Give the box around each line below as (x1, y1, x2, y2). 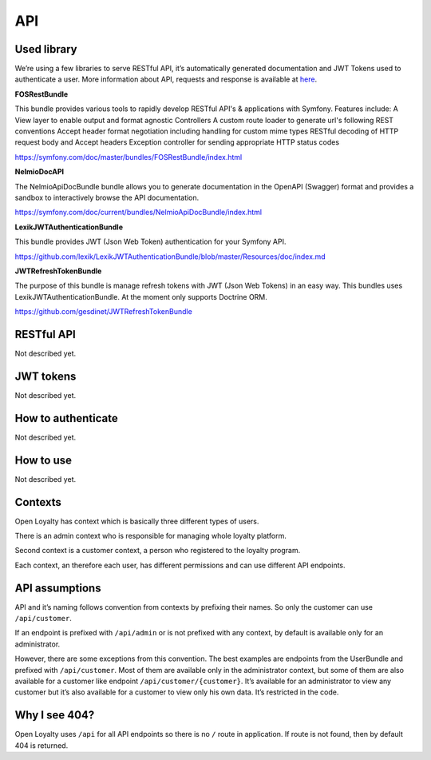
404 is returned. (14, 740, 69, 750)
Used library (14, 42, 77, 56)
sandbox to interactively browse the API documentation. (14, 193, 200, 202)
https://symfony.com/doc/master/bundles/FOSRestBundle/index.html (14, 152, 243, 161)
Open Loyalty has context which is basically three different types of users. (14, 516, 259, 526)
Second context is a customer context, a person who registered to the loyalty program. (14, 546, 301, 555)
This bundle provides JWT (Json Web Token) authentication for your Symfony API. (14, 237, 287, 247)
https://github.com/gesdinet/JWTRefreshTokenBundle (14, 307, 193, 316)
